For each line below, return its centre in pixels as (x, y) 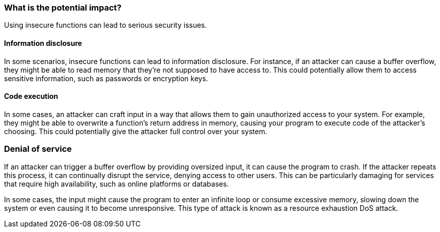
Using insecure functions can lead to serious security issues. (106, 25)
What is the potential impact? (63, 8)
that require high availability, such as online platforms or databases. (117, 184)
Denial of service (38, 149)
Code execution (31, 96)
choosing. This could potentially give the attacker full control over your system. (136, 131)
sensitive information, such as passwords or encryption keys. (106, 78)
